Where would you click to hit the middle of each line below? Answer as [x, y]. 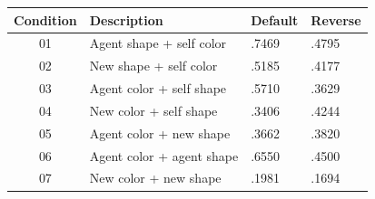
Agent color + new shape [160, 133]
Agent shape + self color [158, 43]
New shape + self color [153, 66]
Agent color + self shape [158, 88]
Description [126, 19]
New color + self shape [153, 110]
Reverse [336, 19]
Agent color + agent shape [164, 155]
